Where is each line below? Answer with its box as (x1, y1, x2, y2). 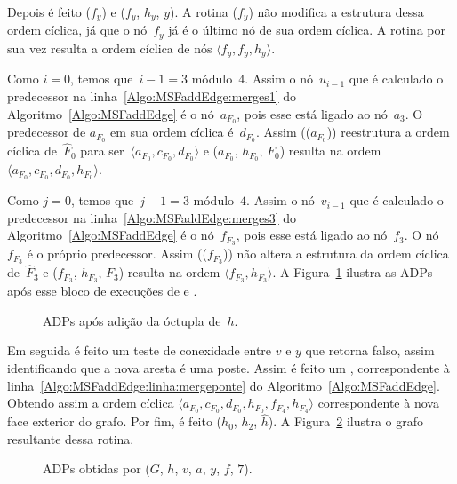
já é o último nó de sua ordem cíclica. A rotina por (168, 20, 445, 39)
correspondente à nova (317, 393, 439, 412)
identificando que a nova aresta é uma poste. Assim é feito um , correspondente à (7, 358, 450, 377)
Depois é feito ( (7, 3, 91, 20)
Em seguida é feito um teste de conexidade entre (7, 341, 272, 360)
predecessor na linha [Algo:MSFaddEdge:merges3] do (7, 208, 297, 226)
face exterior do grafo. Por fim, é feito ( (7, 412, 222, 431)
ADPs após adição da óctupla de (43, 311, 221, 329)
